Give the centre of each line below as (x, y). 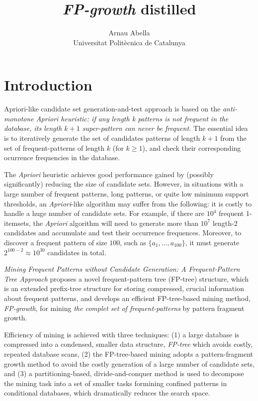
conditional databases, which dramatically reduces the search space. (107, 393)
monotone (19, 118)
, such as (133, 242)
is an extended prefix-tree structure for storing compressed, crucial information (124, 288)
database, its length (33, 128)
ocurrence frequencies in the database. (62, 157)
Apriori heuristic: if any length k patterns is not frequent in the (132, 118)
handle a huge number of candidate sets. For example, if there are (104, 213)
